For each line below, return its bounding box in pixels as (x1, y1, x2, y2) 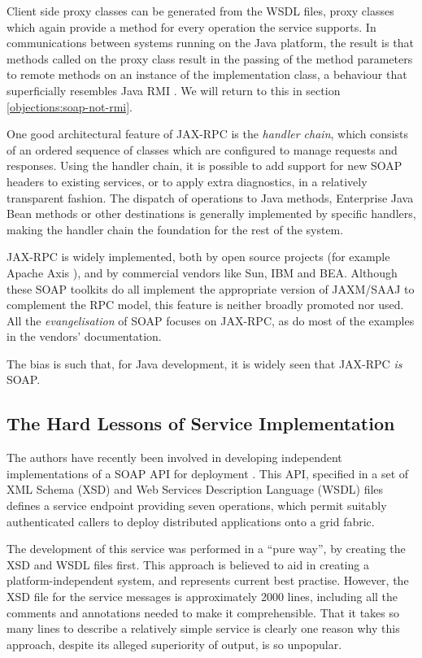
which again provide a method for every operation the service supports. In (7, 18, 376, 35)
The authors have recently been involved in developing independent (7, 449, 342, 466)
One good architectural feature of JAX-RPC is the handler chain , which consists (7, 125, 409, 142)
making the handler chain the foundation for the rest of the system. (7, 220, 344, 237)
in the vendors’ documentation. (7, 328, 162, 345)
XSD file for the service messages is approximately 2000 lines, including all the (7, 588, 398, 605)
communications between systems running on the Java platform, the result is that (7, 34, 414, 51)
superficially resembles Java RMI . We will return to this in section (7, 81, 341, 98)
